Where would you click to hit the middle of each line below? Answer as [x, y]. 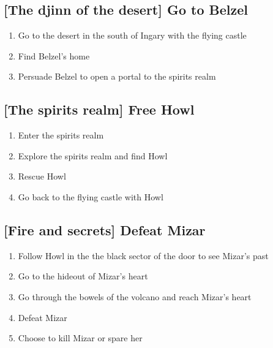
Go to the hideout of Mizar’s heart [83, 276]
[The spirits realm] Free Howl [99, 109]
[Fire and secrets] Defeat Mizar [105, 229]
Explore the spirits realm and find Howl [93, 155]
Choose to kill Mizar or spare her [80, 338]
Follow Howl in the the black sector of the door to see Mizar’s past [143, 255]
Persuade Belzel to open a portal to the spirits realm [117, 76]
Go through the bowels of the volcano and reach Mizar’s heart [135, 296]
